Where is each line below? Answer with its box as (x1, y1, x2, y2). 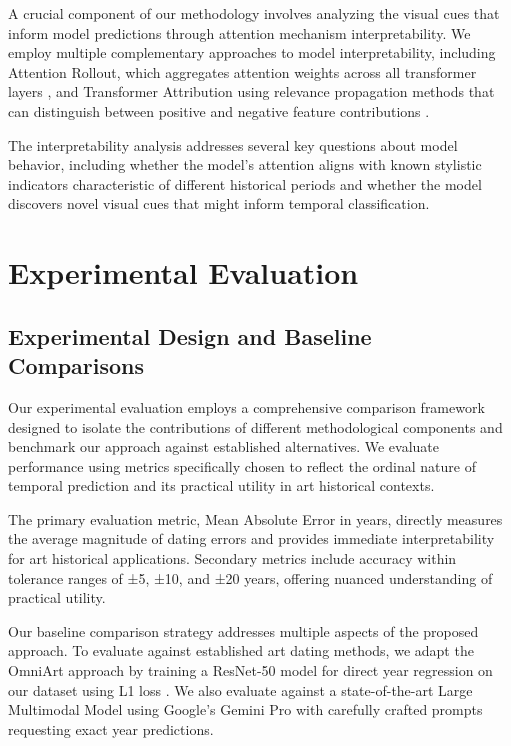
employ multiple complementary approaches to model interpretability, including (8, 42, 496, 63)
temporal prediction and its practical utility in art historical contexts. (8, 475, 435, 496)
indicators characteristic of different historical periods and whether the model (8, 173, 482, 194)
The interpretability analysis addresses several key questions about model (8, 134, 458, 155)
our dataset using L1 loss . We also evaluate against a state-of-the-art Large (8, 679, 473, 700)
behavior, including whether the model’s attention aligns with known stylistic (8, 154, 482, 175)
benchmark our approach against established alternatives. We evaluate (8, 436, 439, 457)
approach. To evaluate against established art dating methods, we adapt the (8, 640, 474, 661)
